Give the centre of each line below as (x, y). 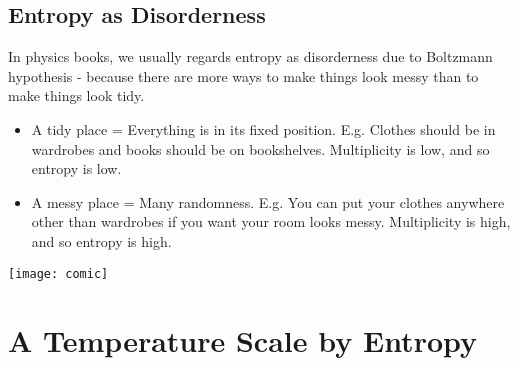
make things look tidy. (76, 95)
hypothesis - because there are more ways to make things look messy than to (243, 75)
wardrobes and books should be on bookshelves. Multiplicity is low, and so (260, 148)
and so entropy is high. (101, 240)
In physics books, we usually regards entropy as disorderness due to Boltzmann (250, 56)
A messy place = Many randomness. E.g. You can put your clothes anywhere (268, 201)
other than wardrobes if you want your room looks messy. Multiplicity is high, (271, 221)
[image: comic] (58, 273)
